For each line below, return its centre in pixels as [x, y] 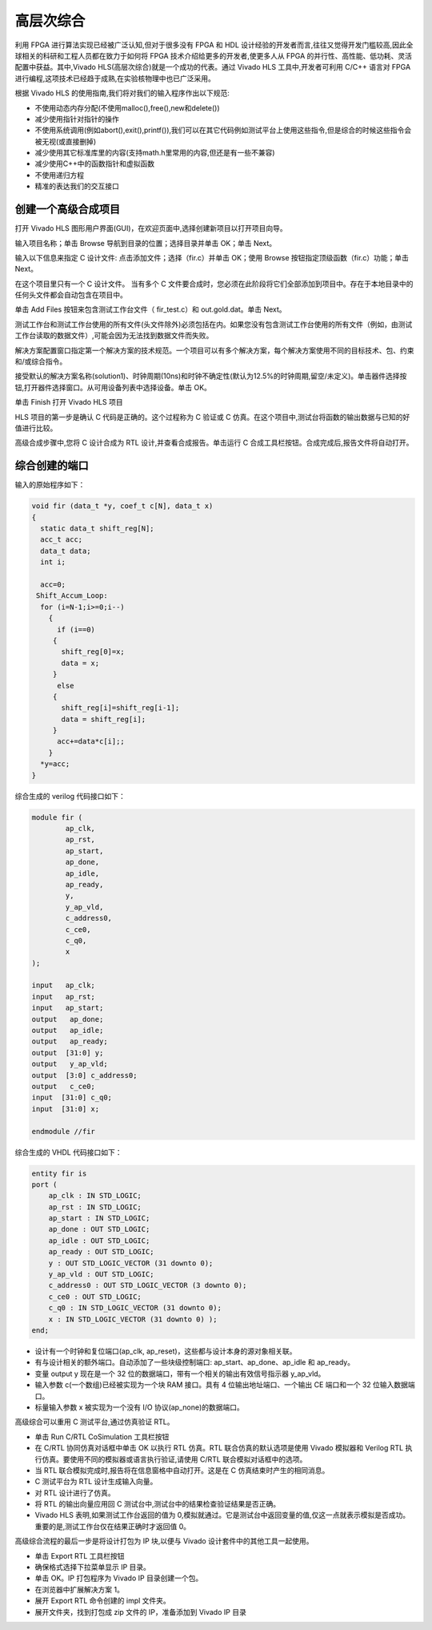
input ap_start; [68, 1008]
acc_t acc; [62, 540]
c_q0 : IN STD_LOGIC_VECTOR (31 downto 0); [135, 1308]
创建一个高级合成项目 [67, 210]
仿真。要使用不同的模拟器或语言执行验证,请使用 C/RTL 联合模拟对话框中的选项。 [174, 1459]
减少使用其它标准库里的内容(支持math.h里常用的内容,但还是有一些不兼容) [155, 153]
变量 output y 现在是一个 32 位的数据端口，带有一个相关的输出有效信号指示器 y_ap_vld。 [180, 1374]
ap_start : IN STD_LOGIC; [99, 1218]
